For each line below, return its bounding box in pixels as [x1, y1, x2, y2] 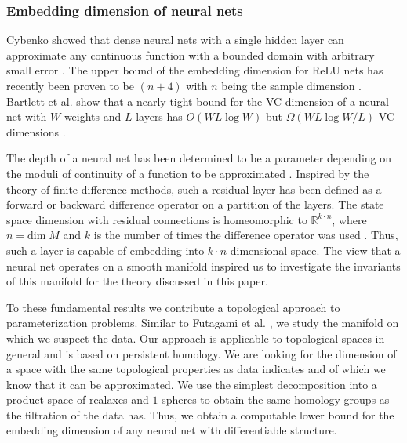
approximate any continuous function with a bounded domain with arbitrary [6, 46, 375, 63]
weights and [64, 108, 122, 125]
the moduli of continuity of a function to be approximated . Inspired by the [6, 165, 369, 181]
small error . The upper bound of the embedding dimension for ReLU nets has [6, 62, 383, 78]
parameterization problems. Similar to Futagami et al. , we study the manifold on [6, 314, 399, 331]
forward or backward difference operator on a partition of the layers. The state [6, 196, 384, 212]
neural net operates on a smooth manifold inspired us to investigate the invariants [6, 257, 401, 274]
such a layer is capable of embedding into [6, 241, 205, 258]
